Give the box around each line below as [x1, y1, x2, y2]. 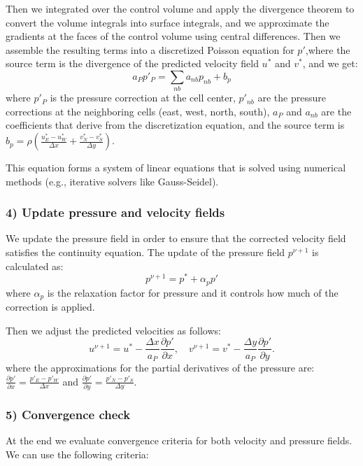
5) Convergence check [6, 405, 131, 423]
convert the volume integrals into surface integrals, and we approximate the [6, 15, 329, 29]
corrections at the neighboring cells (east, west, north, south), [6, 104, 270, 118]
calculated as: [6, 258, 64, 273]
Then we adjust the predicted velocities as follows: [6, 323, 221, 337]
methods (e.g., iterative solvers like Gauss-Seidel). [6, 174, 219, 188]
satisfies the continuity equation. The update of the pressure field [6, 245, 285, 260]
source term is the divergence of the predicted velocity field [6, 56, 259, 71]
